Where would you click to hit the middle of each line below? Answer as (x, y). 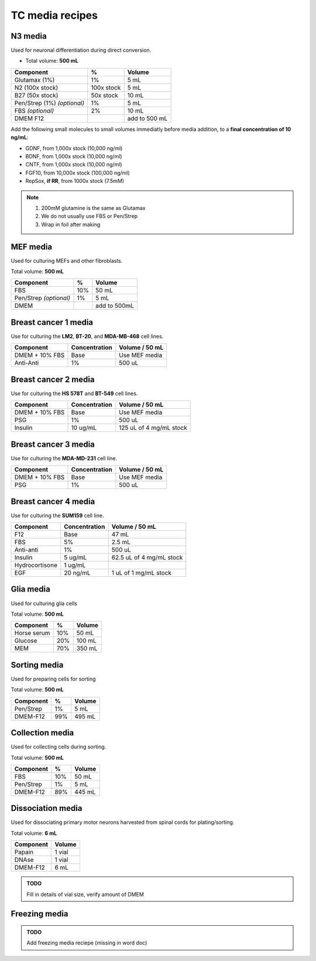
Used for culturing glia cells (44, 603)
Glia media (31, 589)
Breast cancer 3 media (53, 444)
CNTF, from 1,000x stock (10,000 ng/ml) (74, 165)
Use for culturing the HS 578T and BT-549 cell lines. (74, 393)
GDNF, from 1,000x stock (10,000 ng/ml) (74, 148)
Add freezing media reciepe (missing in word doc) (87, 943)
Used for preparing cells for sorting (53, 679)
